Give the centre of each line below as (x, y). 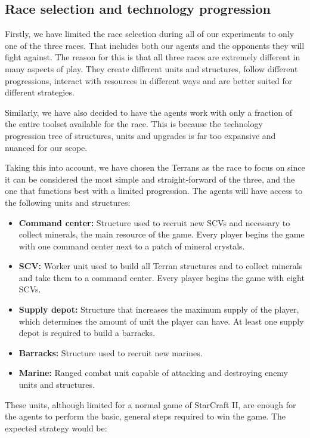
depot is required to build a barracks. (87, 333)
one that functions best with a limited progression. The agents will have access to (154, 191)
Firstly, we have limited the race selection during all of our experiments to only (150, 34)
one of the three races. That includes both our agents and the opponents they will (155, 45)
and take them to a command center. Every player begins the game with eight (162, 277)
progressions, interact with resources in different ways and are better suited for (149, 80)
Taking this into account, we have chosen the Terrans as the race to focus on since (155, 167)
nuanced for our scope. (46, 147)
